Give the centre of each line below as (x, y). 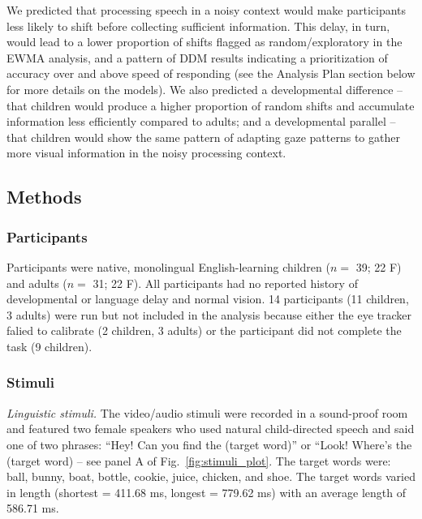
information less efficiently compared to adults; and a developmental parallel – (201, 121)
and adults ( (37, 283)
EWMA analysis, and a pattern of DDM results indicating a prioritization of (197, 57)
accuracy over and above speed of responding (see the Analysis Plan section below (211, 73)
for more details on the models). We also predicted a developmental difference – (205, 89)
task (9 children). (50, 346)
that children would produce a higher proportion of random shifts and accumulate (211, 105)
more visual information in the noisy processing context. (146, 153)
